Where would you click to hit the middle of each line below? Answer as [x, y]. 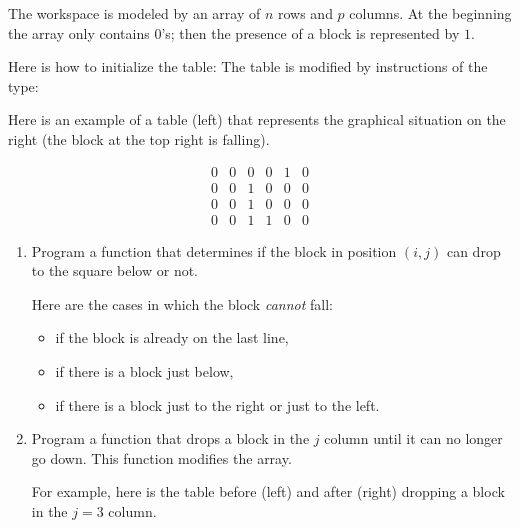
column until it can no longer [413, 438]
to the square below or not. [115, 270]
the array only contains [79, 32]
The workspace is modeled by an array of [134, 13]
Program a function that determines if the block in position [214, 250]
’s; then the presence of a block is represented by [310, 32]
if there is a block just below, [144, 371]
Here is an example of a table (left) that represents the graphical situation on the [257, 119]
